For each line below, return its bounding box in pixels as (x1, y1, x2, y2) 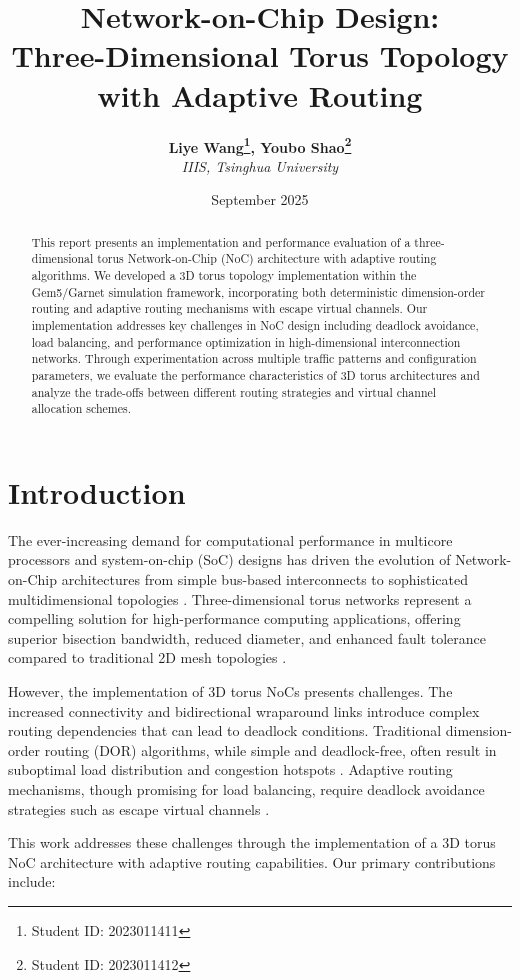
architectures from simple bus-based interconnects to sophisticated (61, 569, 468, 590)
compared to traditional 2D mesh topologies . (8, 647, 287, 668)
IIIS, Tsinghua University (181, 155, 339, 176)
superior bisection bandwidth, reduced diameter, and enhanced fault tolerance (8, 627, 486, 648)
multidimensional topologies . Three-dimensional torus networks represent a (8, 588, 472, 609)
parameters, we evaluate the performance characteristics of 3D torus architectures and (31, 366, 480, 383)
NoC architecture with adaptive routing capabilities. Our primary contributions (8, 851, 496, 872)
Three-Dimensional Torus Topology (11, 35, 509, 76)
